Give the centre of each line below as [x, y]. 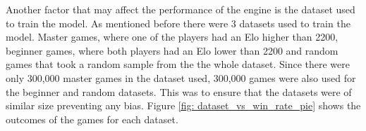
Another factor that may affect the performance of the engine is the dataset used [181, 9]
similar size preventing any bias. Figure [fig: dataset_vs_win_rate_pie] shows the [183, 105]
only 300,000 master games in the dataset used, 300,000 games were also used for [181, 77]
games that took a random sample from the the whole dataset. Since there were [178, 64]
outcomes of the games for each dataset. [92, 119]
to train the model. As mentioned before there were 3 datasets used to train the [178, 23]
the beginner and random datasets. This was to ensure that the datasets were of [179, 91]
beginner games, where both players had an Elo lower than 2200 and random [172, 50]
